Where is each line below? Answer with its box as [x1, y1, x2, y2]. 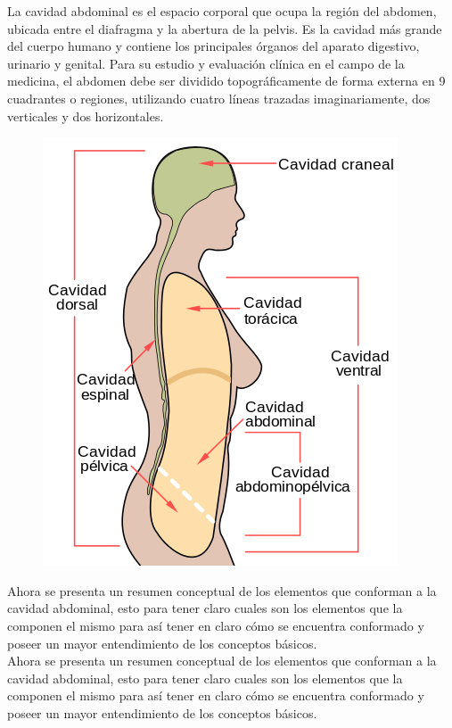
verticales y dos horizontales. [7, 106, 164, 125]
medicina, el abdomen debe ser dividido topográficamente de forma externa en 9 [7, 71, 446, 90]
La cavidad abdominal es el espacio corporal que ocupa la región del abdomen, [7, 2, 437, 20]
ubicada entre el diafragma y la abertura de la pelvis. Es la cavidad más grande [7, 19, 442, 37]
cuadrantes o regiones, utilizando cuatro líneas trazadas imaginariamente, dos [7, 88, 431, 107]
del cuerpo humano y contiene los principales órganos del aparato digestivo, [7, 37, 420, 55]
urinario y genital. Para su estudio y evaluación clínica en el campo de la [7, 54, 405, 72]
